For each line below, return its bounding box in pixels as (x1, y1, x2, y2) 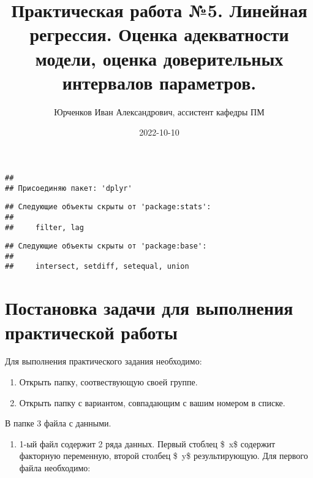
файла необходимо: (19, 461, 91, 474)
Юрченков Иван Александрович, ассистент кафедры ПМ (54, 105, 265, 118)
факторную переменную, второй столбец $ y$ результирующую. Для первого (19, 449, 308, 462)
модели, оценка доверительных (35, 45, 284, 71)
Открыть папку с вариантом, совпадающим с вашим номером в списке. (19, 396, 285, 409)
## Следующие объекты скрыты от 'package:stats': (5, 202, 211, 212)
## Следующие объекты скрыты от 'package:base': (5, 242, 207, 251)
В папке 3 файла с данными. (5, 417, 111, 430)
